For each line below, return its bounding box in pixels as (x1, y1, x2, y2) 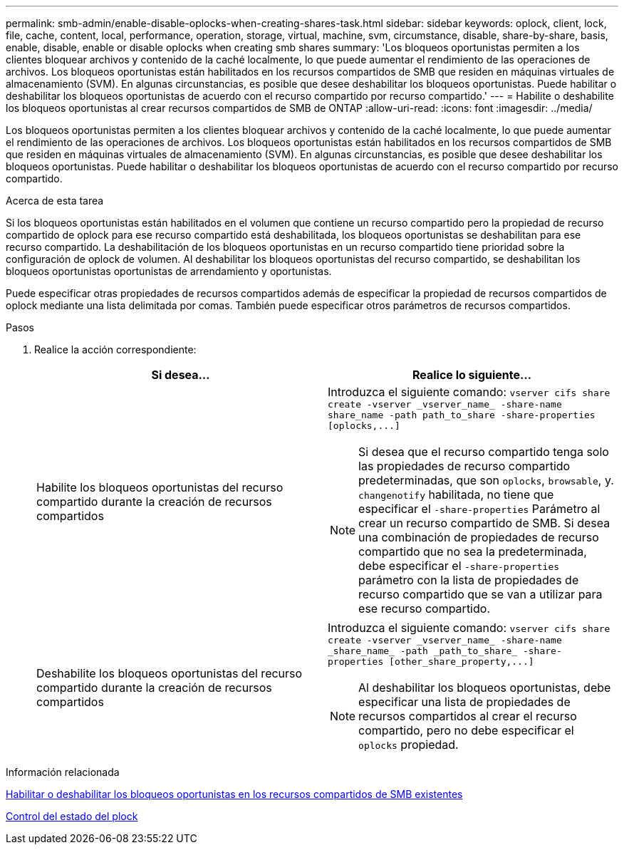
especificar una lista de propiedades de (358, 695, 571, 709)
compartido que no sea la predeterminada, (358, 544, 587, 559)
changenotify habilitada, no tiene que (358, 487, 554, 502)
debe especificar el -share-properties (358, 559, 560, 573)
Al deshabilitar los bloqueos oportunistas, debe (358, 680, 611, 695)
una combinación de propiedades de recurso (358, 530, 599, 544)
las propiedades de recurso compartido (358, 459, 571, 473)
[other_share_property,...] (389, 656, 534, 667)
